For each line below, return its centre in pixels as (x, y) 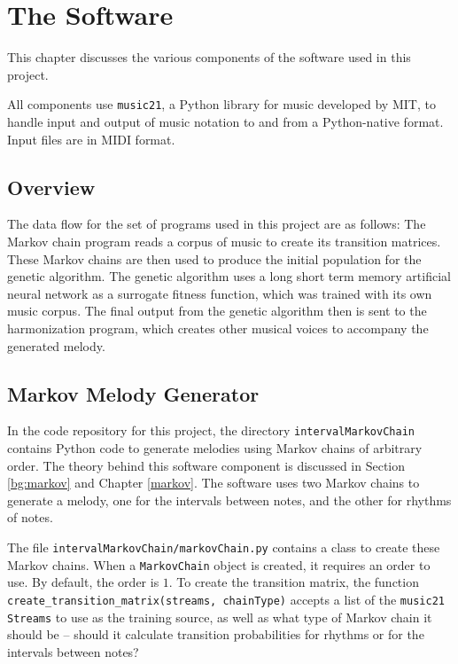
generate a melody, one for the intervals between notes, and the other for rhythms (229, 500)
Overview (51, 187)
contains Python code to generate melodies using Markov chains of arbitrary (215, 447)
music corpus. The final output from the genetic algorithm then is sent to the (217, 311)
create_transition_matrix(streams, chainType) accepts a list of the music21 (226, 599)
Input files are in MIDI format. (91, 139)
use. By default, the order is (83, 582)
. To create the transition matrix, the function (294, 582)
